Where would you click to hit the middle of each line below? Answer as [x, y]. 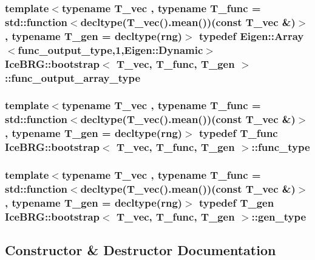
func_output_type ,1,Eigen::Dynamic [110, 49]
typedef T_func [239, 133]
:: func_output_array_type [73, 77]
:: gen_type [279, 216]
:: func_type [281, 147]
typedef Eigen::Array [252, 35]
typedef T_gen [237, 202]
